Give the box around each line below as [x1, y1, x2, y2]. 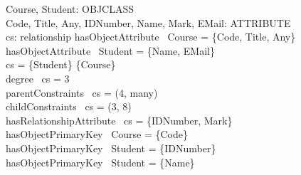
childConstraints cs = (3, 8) [6, 99, 132, 114]
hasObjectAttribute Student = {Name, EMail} [6, 43, 215, 58]
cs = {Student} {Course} [6, 57, 116, 72]
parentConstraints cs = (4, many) [6, 85, 158, 100]
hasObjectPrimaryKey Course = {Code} [6, 127, 188, 142]
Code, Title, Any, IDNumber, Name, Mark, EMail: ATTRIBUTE [6, 15, 291, 30]
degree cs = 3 [6, 70, 70, 85]
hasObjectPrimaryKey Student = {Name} [6, 154, 195, 169]
